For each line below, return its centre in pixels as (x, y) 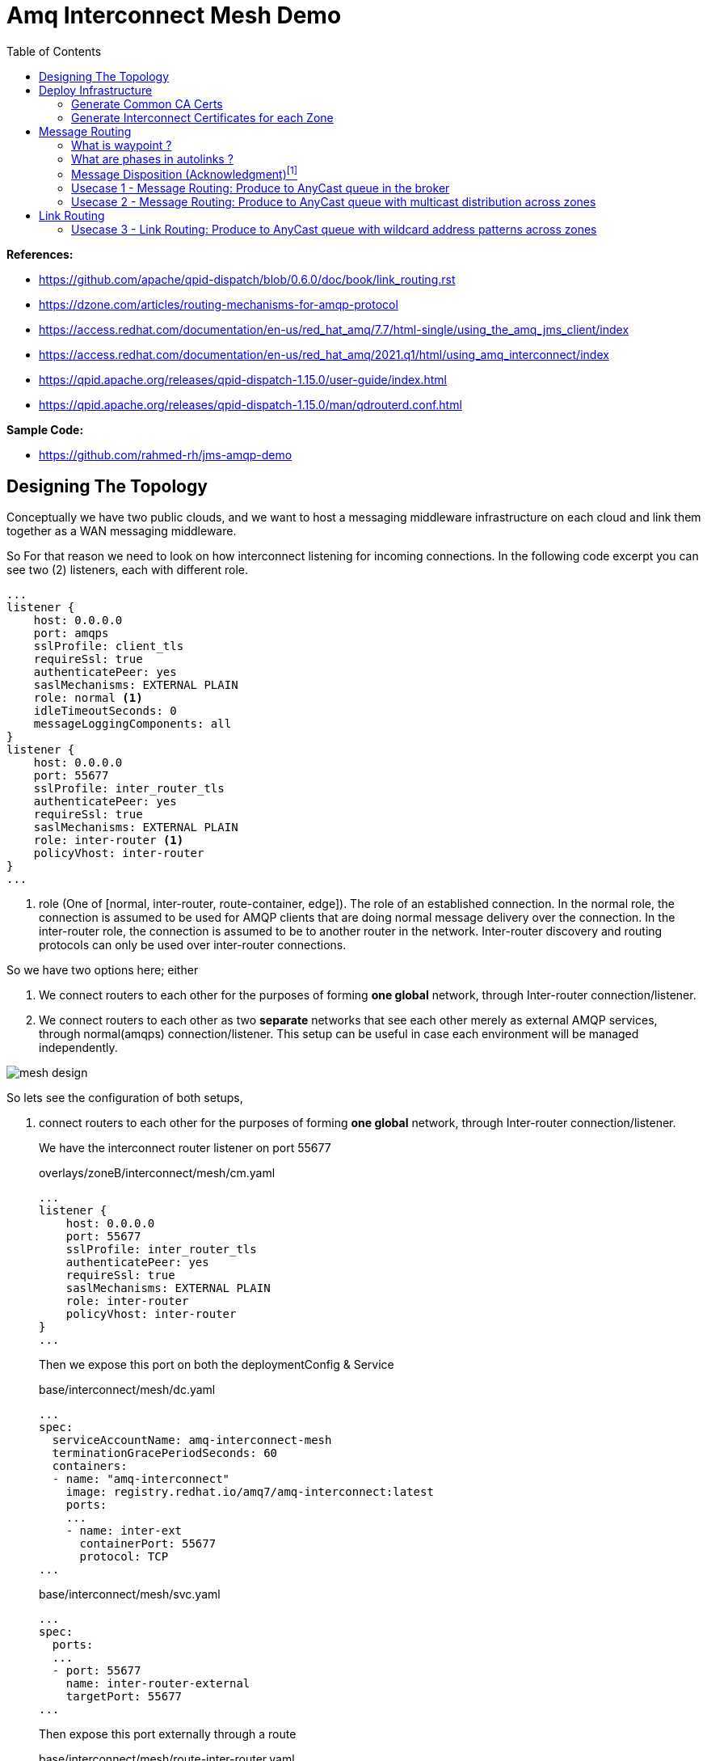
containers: (90, 1466)
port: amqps (71, 633)
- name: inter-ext (124, 1531)
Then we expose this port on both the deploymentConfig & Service (217, 1365)
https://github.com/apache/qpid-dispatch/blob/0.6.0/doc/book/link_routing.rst (247, 280)
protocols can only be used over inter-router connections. (193, 945)
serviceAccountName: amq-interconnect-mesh (192, 1440)
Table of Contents (54, 51)
